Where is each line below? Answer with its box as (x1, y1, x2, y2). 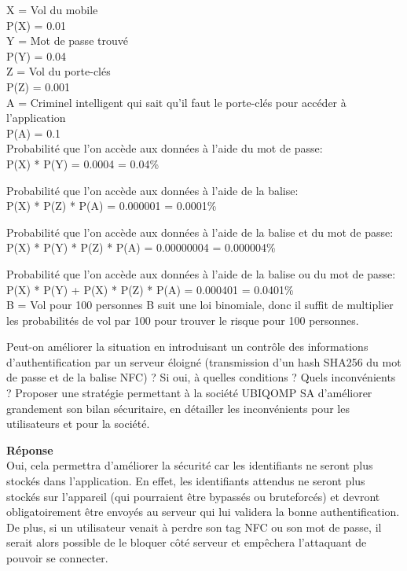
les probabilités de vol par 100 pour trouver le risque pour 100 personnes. (6, 311, 359, 328)
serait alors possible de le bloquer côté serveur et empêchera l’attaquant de (6, 534, 367, 551)
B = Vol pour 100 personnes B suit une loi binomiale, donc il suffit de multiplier (6, 297, 394, 313)
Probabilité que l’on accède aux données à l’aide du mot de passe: (6, 140, 323, 157)
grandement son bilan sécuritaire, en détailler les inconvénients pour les (6, 400, 350, 416)
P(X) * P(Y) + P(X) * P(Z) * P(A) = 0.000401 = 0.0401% (6, 281, 294, 297)
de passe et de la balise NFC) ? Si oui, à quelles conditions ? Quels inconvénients (6, 369, 396, 385)
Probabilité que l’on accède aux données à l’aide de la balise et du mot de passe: (6, 223, 394, 240)
